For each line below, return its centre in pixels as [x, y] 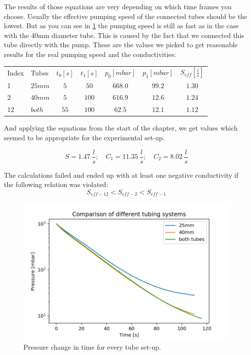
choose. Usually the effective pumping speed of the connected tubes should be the [126, 16]
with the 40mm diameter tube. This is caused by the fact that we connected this [124, 35]
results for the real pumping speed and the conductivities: [90, 54]
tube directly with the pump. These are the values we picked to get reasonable [121, 45]
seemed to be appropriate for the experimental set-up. [84, 137]
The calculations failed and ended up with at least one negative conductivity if [121, 175]
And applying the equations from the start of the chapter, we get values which [121, 128]
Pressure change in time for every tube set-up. [92, 347]
